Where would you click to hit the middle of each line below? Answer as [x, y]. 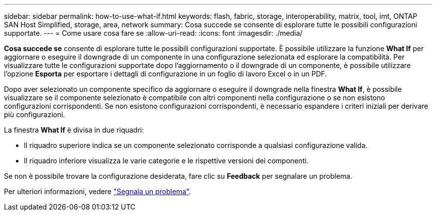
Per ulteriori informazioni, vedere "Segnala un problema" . [98, 191]
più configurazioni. [35, 114]
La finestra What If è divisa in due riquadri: [74, 130]
